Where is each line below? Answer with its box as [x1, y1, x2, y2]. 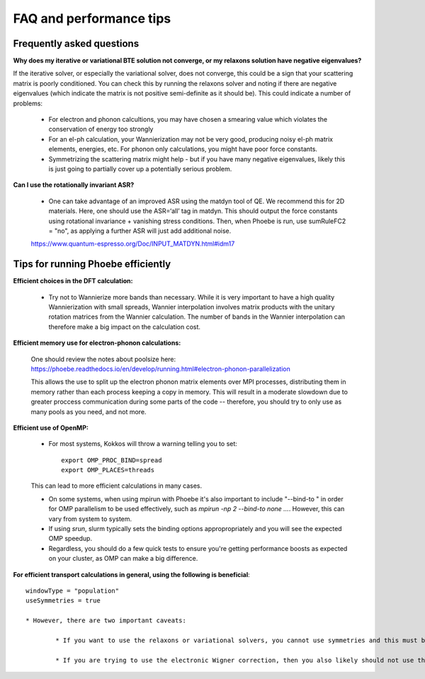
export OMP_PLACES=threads [61, 466, 155, 474]
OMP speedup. [48, 535, 92, 543]
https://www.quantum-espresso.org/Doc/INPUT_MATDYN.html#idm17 [30, 239, 235, 248]
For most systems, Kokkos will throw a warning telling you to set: [48, 440, 237, 448]
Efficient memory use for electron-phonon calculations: [13, 338, 181, 347]
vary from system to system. [48, 514, 132, 523]
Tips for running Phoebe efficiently [13, 258, 171, 270]
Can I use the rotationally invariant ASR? [13, 181, 135, 189]
